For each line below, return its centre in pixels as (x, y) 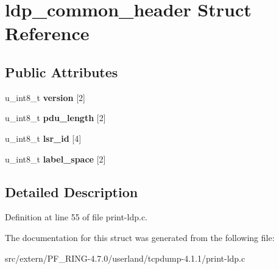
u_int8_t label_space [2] (55, 159)
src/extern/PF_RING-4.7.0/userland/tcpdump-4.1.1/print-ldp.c (125, 258)
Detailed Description (72, 191)
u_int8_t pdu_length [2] (55, 118)
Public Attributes (62, 72)
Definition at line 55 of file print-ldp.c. (76, 217)
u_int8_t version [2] (45, 97)
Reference (47, 33)
